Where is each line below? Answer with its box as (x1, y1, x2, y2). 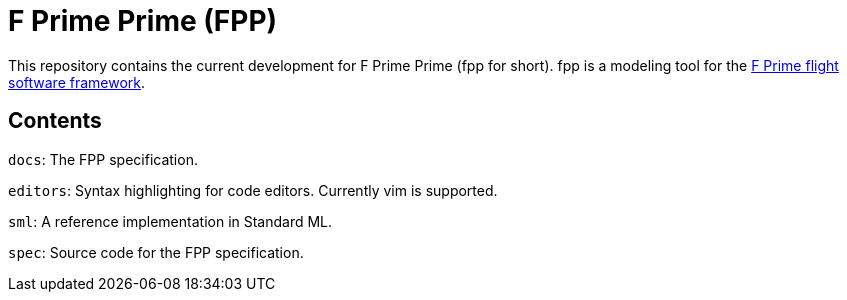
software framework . (8, 73, 146, 91)
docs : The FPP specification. (8, 150, 198, 168)
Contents (8, 108, 102, 134)
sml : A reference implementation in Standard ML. (8, 212, 333, 230)
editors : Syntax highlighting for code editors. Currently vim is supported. (8, 181, 498, 199)
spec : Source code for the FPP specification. (8, 243, 304, 261)
